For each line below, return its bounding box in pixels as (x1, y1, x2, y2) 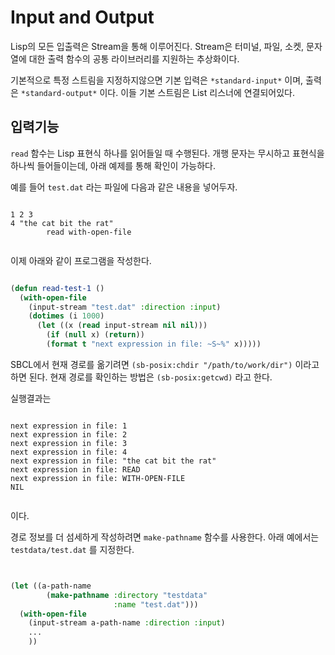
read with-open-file (46, 227, 132, 237)
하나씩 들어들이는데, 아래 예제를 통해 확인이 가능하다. (10, 159, 216, 171)
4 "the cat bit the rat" (10, 218, 114, 228)
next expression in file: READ (10, 464, 141, 475)
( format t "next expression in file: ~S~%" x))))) (46, 339, 262, 349)
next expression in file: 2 (10, 429, 128, 440)
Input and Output (10, 6, 155, 29)
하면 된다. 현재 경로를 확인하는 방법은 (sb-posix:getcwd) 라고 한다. (10, 371, 273, 383)
